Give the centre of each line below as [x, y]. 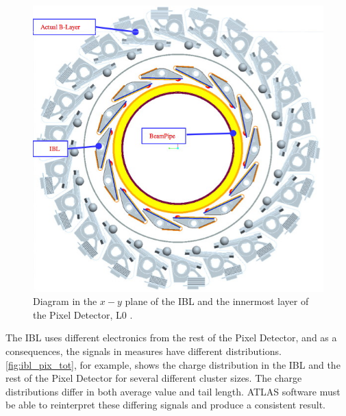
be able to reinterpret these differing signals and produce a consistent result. [165, 405]
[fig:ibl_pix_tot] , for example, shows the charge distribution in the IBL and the [173, 364]
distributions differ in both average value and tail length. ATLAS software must [173, 391]
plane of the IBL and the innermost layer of [217, 301]
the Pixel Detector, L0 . [83, 314]
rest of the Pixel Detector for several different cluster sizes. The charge [154, 378]
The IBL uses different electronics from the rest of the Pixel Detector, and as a [171, 338]
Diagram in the [65, 301]
